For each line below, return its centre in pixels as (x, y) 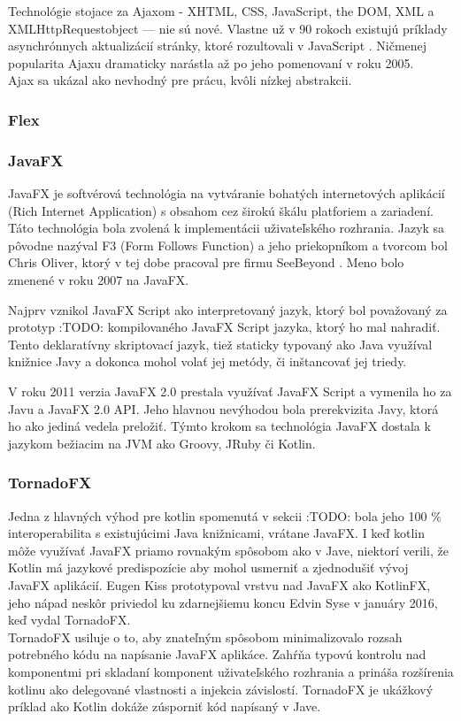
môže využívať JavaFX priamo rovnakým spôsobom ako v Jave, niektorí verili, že (228, 550)
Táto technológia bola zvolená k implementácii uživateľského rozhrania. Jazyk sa (227, 228)
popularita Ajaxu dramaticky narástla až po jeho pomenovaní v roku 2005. (211, 62)
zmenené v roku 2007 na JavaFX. (99, 280)
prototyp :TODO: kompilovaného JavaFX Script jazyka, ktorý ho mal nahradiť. (224, 327)
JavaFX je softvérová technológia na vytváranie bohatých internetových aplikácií (227, 193)
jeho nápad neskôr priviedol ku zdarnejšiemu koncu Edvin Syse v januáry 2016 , (223, 602)
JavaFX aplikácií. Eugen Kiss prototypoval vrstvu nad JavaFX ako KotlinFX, (219, 584)
